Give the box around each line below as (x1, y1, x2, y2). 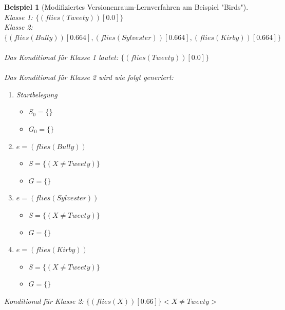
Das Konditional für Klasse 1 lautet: (4, 51, 119, 62)
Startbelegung (16, 89, 58, 99)
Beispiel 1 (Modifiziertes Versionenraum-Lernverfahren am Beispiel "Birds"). (4, 2, 249, 12)
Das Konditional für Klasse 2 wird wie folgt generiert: (4, 72, 174, 82)
